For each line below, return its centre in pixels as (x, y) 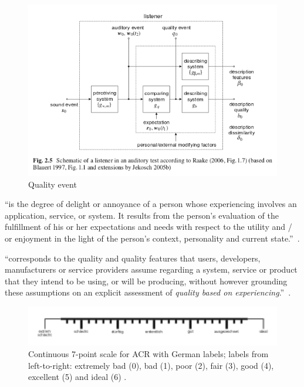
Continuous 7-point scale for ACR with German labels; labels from (148, 354)
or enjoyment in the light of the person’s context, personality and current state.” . (152, 238)
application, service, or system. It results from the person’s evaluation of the (142, 215)
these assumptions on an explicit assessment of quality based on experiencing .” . (148, 292)
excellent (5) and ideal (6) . (77, 377)
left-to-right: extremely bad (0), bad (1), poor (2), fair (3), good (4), (151, 365)
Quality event (53, 184)
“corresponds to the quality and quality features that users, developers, (133, 258)
